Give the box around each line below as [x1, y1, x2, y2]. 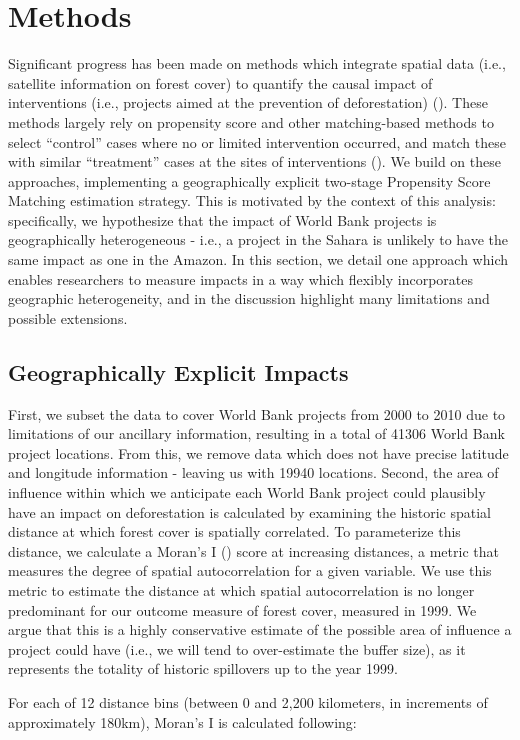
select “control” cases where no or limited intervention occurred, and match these [8, 131, 506, 152]
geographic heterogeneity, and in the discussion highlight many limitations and [8, 288, 490, 309]
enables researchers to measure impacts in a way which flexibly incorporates [8, 268, 473, 289]
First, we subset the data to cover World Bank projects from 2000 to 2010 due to [8, 403, 506, 424]
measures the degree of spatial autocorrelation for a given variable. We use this [8, 560, 492, 581]
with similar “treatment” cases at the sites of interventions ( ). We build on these [8, 151, 501, 172]
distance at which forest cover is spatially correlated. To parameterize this [8, 521, 461, 542]
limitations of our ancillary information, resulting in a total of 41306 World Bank [8, 423, 505, 444]
